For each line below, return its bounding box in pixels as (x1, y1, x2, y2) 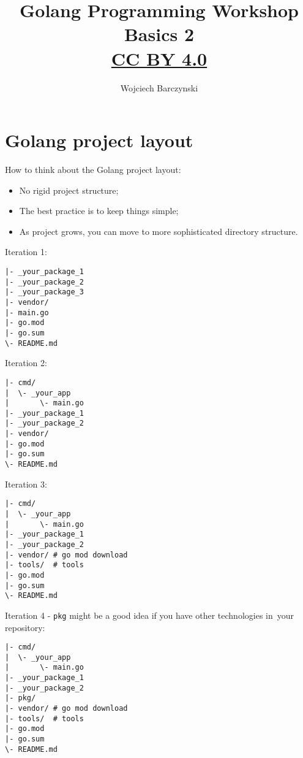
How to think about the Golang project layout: (5, 163, 181, 176)
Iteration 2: (5, 356, 47, 369)
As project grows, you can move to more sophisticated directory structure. (19, 224, 298, 237)
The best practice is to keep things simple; (19, 204, 179, 217)
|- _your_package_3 (5, 288, 84, 297)
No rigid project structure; (19, 183, 119, 196)
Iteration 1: (5, 245, 47, 258)
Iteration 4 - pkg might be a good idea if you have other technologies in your (5, 608, 294, 621)
